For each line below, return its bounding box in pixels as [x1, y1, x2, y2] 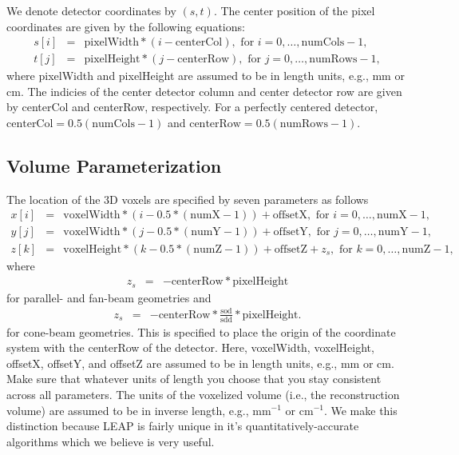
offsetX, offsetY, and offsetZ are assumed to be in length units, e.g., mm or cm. [6, 354, 394, 371]
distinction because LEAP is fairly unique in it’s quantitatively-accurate [6, 417, 359, 434]
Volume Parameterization [6, 154, 222, 178]
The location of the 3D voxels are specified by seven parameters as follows [6, 190, 369, 207]
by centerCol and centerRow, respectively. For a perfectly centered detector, [6, 98, 378, 115]
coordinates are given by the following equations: [6, 18, 245, 34]
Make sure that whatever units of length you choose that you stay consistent [6, 370, 382, 387]
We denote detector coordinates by [6, 2, 176, 18]
